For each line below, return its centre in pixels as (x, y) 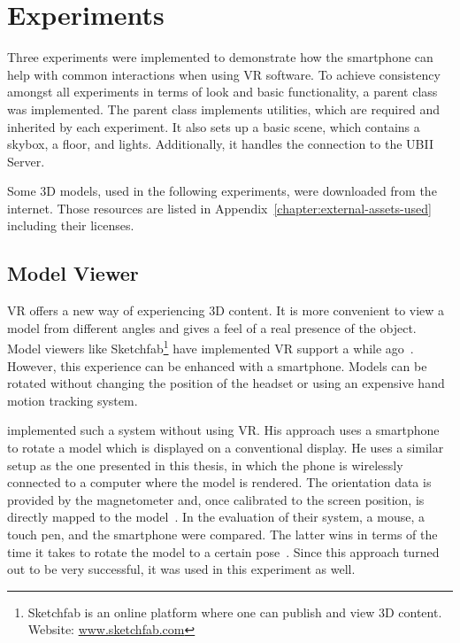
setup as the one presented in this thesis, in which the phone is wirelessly (205, 465)
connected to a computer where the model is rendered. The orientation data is (219, 482)
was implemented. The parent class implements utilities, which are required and (223, 108)
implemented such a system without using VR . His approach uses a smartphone (223, 430)
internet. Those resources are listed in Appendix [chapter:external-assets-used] (219, 208)
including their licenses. (71, 225)
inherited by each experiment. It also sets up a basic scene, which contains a (214, 126)
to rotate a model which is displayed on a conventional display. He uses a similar (226, 448)
